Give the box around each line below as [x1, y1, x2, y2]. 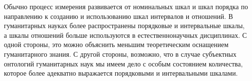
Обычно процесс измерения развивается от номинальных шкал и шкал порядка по [4, 1, 248, 11]
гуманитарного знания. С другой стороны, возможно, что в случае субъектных [4, 49, 236, 59]
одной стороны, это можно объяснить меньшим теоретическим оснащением [4, 39, 229, 49]
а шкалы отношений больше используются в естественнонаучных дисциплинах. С [4, 30, 247, 40]
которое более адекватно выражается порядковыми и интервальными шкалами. [4, 68, 238, 78]
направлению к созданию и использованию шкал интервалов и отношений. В [4, 11, 233, 21]
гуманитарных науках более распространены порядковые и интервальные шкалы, [4, 20, 245, 31]
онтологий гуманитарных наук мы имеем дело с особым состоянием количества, [4, 58, 243, 68]
